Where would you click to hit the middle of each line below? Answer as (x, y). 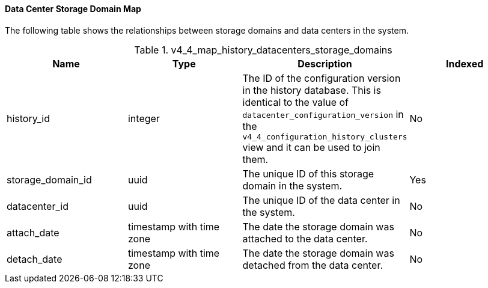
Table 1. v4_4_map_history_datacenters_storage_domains (263, 50)
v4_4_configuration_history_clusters (325, 136)
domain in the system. (292, 185)
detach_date (35, 259)
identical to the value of (296, 102)
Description (325, 63)
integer (144, 119)
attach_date (33, 232)
